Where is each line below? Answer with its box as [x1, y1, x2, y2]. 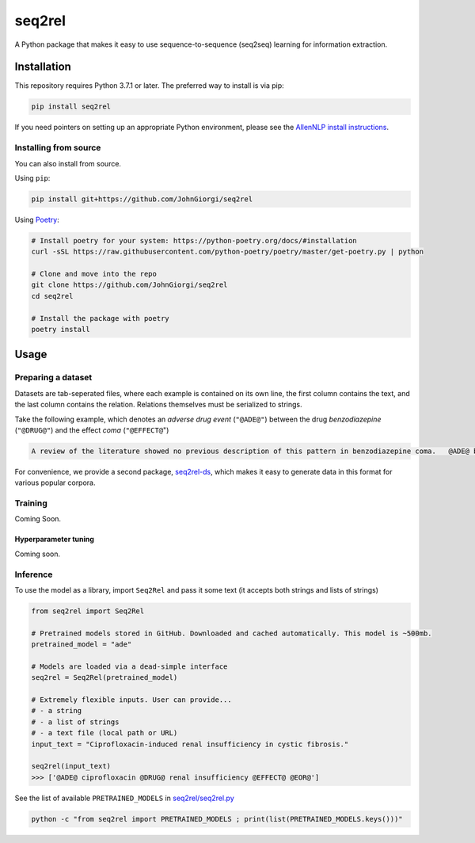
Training [14, 498, 47, 509]
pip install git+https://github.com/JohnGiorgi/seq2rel [31, 194, 253, 204]
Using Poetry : [14, 215, 59, 224]
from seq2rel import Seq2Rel [31, 606, 145, 616]
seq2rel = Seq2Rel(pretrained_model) [31, 673, 178, 682]
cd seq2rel [31, 292, 74, 300]
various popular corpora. [14, 478, 96, 487]
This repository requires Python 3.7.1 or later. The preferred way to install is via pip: [14, 81, 284, 90]
